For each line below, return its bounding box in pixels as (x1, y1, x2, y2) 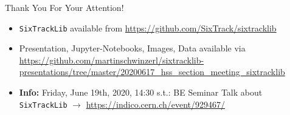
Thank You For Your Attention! (5, 1, 124, 13)
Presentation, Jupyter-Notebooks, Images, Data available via (19, 42, 246, 54)
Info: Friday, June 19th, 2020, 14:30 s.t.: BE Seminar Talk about (19, 86, 263, 99)
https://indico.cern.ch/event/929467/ (86, 97, 226, 110)
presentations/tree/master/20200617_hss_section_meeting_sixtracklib (19, 65, 285, 78)
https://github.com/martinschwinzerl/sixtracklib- (19, 53, 204, 66)
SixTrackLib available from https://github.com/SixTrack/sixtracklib (19, 21, 277, 34)
